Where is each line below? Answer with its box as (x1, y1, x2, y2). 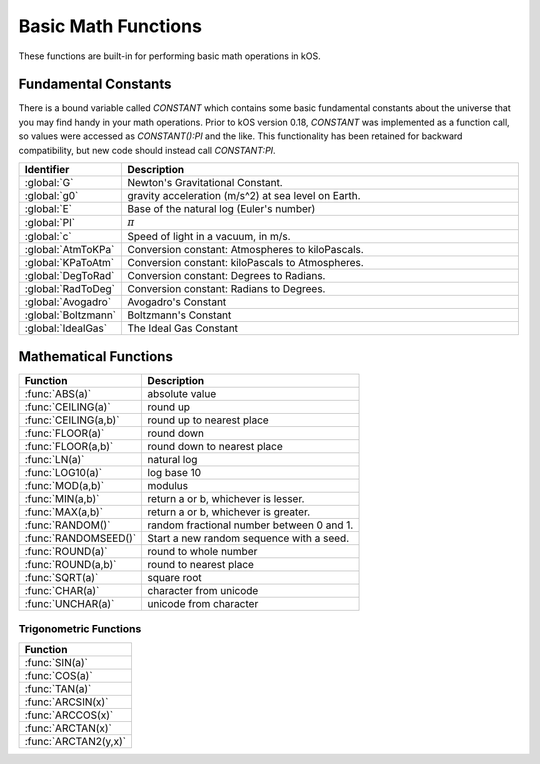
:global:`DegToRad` (24, 269, 115, 283)
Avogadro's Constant (127, 295, 227, 309)
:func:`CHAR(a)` (24, 583, 100, 597)
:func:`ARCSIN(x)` (24, 695, 109, 709)
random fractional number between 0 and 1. (147, 518, 354, 532)
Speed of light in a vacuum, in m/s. (127, 230, 291, 244)
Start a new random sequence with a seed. (147, 531, 350, 545)
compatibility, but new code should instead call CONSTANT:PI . (18, 144, 276, 156)
